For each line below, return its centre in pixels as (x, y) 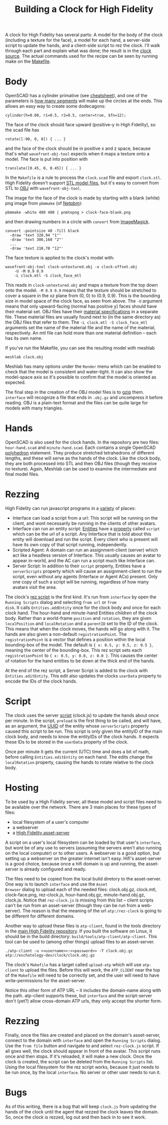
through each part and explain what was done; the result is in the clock (78, 51)
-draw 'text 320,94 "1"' (35, 236)
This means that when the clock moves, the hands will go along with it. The (82, 629)
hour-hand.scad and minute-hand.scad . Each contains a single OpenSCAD (80, 447)
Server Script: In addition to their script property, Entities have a (79, 566)
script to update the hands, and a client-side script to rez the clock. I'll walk (83, 46)
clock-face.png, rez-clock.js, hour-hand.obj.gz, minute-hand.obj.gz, (75, 894)
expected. (15, 382)
